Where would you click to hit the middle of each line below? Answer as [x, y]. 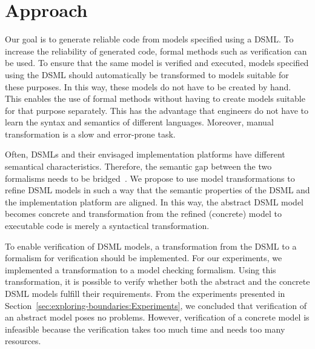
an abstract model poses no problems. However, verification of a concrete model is [157, 317]
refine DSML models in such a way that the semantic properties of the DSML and [157, 190]
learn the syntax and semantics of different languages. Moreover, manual [139, 122]
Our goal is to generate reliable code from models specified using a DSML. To [149, 39]
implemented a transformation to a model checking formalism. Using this [141, 269]
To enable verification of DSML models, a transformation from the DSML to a [151, 246]
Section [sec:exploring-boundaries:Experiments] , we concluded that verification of [156, 305]
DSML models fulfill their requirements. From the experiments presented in [145, 293]
